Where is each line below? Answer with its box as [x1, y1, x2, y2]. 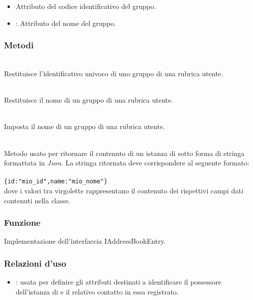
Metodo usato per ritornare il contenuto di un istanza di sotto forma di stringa [4, 148, 245, 158]
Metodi [4, 39, 34, 51]
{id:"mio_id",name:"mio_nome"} [4, 178, 108, 185]
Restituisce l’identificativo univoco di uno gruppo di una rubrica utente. [4, 68, 223, 78]
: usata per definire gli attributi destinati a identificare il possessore [15, 277, 222, 287]
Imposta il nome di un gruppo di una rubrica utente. [4, 121, 165, 132]
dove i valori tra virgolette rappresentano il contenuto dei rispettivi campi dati [4, 185, 244, 195]
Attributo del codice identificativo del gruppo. [15, 1, 156, 11]
